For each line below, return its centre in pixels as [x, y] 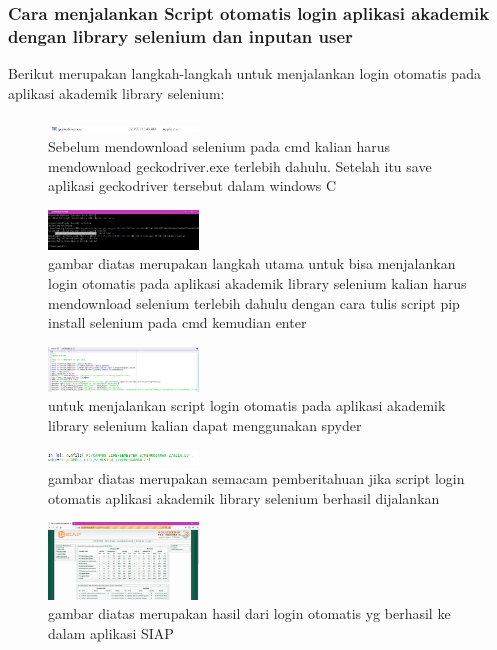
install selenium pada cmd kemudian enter [177, 322]
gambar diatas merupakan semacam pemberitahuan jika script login [256, 478]
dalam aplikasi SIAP [111, 632]
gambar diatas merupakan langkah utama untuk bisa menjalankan [252, 263]
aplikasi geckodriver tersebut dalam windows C [192, 185]
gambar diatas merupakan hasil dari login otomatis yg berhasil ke [249, 613]
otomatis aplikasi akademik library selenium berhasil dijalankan [244, 497]
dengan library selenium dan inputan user [180, 35]
